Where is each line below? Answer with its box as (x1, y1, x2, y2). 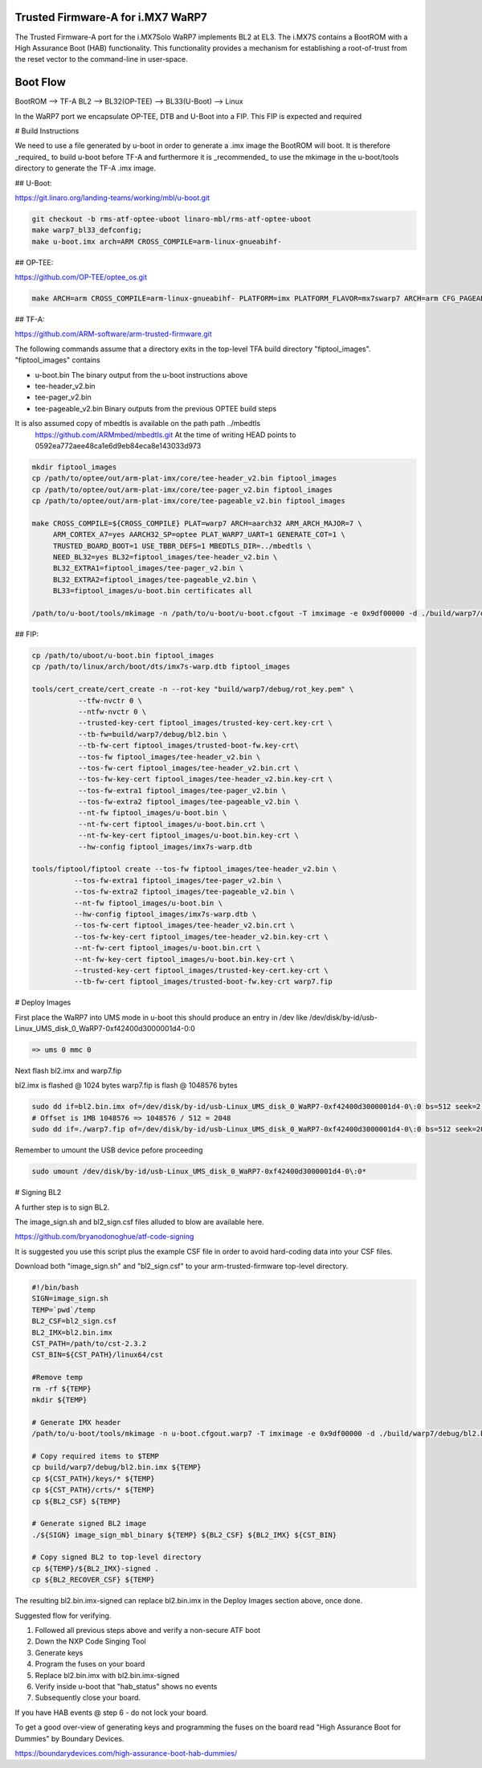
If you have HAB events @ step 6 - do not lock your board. (14, 1708, 209, 1717)
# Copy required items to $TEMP (31, 1451, 160, 1460)
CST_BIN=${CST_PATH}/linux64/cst (31, 1350, 164, 1360)
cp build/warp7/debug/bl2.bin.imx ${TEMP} (31, 1463, 202, 1472)
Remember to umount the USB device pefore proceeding (14, 1145, 203, 1155)
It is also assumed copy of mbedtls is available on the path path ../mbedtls (14, 419, 261, 428)
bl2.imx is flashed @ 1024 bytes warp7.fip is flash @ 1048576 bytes (14, 1081, 238, 1091)
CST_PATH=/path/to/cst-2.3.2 (31, 1339, 147, 1349)
